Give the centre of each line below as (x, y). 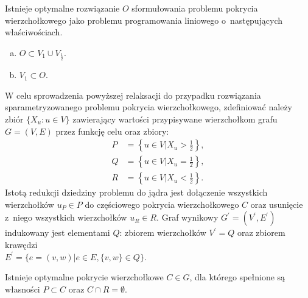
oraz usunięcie (277, 204)
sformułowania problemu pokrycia (195, 8)
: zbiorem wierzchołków (163, 232)
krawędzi (21, 245)
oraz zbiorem (261, 232)
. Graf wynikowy (187, 217)
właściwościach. (34, 32)
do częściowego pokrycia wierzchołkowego (162, 204)
